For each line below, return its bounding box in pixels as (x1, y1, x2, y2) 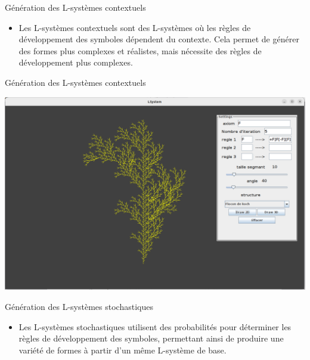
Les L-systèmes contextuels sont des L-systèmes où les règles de (18, 21, 251, 33)
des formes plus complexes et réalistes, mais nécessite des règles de (18, 44, 262, 57)
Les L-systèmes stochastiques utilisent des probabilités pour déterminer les (18, 320, 292, 333)
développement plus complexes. (18, 56, 133, 69)
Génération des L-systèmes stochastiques (5, 300, 153, 313)
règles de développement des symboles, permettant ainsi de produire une (18, 332, 284, 345)
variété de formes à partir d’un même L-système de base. (18, 343, 227, 356)
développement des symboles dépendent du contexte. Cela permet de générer (18, 33, 299, 45)
